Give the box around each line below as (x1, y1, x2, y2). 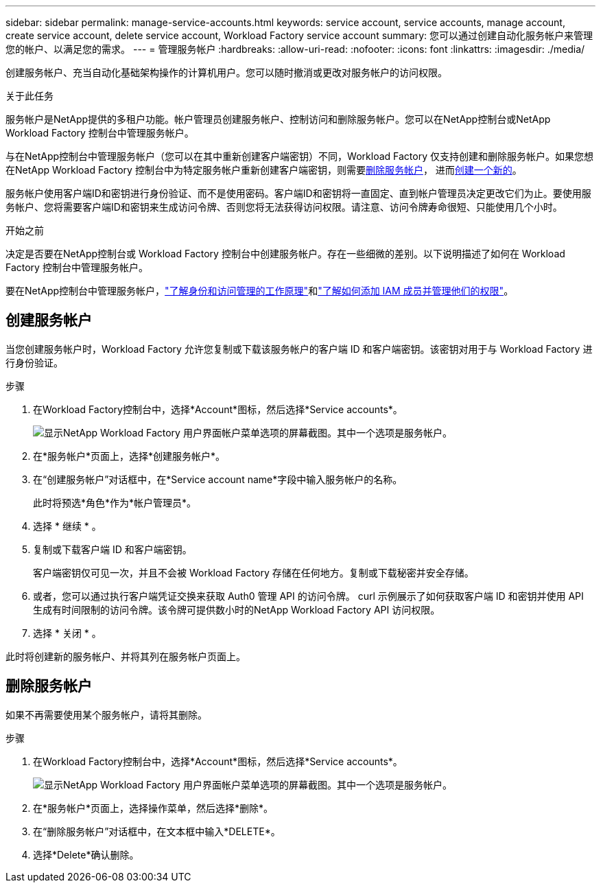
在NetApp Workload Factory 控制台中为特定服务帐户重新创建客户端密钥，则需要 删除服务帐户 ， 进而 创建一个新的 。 (5, 164, 522, 176)
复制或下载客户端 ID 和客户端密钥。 (33, 543, 192, 555)
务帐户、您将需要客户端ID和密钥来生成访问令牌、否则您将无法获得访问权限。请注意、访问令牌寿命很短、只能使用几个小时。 (5, 201, 563, 213)
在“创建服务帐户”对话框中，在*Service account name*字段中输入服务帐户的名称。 (33, 473, 403, 485)
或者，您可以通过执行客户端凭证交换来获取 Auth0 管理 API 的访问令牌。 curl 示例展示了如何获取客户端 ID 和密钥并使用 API (33, 589, 584, 602)
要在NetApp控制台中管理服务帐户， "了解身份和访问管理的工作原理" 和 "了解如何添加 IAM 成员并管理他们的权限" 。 (5, 285, 514, 296)
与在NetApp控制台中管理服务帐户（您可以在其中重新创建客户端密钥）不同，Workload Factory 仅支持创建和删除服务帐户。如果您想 (5, 150, 593, 162)
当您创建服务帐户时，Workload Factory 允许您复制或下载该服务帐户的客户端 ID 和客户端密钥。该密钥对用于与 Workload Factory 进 (5, 342, 593, 355)
